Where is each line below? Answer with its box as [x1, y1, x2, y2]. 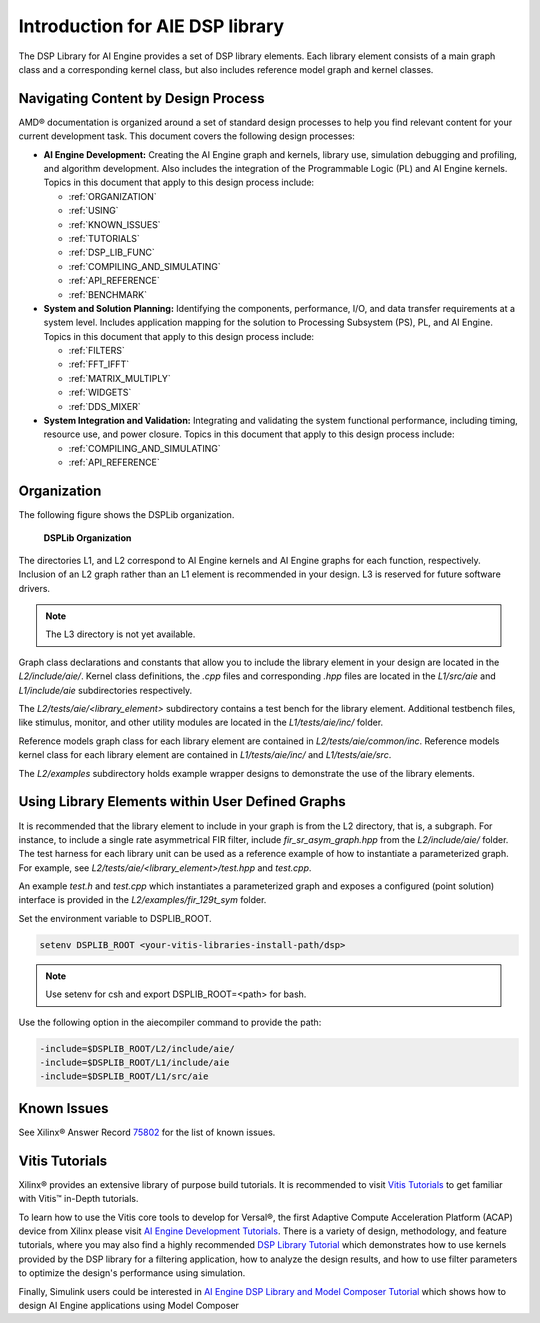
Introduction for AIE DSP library [18, 15, 285, 37]
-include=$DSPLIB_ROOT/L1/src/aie [39, 1071, 209, 1082]
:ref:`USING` [68, 205, 119, 217]
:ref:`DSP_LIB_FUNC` [68, 246, 155, 259]
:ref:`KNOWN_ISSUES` [68, 218, 161, 230]
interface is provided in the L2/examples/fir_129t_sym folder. [18, 894, 267, 906]
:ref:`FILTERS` [68, 345, 125, 357]
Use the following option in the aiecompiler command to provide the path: [18, 1016, 322, 1028]
